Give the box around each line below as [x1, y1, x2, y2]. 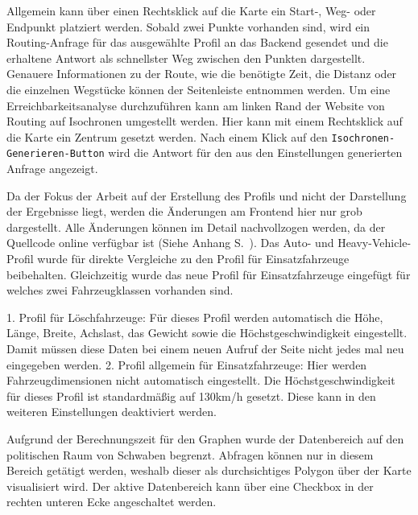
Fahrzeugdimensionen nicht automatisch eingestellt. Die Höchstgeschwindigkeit [6, 372, 395, 389]
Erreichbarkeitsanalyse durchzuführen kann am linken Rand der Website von [6, 97, 385, 113]
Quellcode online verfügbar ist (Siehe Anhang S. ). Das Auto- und [6, 234, 334, 251]
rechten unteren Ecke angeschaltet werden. [6, 493, 217, 510]
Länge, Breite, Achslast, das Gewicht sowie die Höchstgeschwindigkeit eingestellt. [6, 324, 408, 341]
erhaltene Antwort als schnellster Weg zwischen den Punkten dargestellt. [6, 49, 366, 66]
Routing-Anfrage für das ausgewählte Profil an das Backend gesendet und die [6, 34, 388, 51]
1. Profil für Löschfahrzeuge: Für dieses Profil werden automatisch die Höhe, [6, 308, 383, 325]
